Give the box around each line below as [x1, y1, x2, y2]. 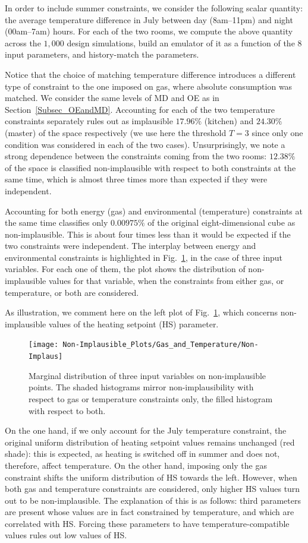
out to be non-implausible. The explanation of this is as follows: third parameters [5, 494, 301, 506]
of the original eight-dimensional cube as [147, 216, 296, 229]
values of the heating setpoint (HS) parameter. [48, 317, 219, 330]
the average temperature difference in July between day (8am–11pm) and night [5, 13, 293, 26]
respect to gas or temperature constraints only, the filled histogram [29, 392, 273, 405]
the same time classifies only [5, 216, 108, 229]
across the [5, 36, 41, 49]
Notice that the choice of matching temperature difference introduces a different [5, 68, 296, 80]
